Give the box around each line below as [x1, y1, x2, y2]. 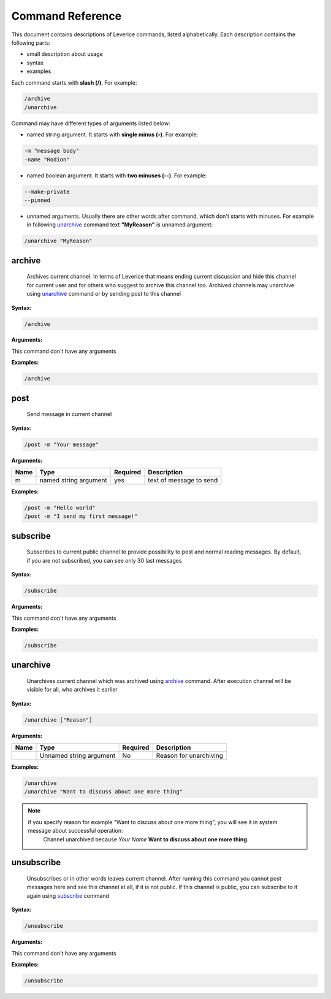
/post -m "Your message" [24, 441, 99, 448]
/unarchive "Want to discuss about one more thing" [24, 789, 183, 795]
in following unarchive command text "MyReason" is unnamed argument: [26, 221, 213, 228]
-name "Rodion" [24, 156, 70, 163]
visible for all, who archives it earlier [26, 686, 118, 693]
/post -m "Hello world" [24, 504, 96, 511]
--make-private [24, 188, 70, 195]
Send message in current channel [26, 411, 112, 418]
